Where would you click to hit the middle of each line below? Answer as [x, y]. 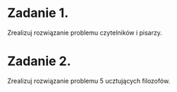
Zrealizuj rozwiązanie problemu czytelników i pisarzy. [85, 33]
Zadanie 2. [39, 61]
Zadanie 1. [38, 13]
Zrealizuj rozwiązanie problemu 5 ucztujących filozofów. [89, 81]
